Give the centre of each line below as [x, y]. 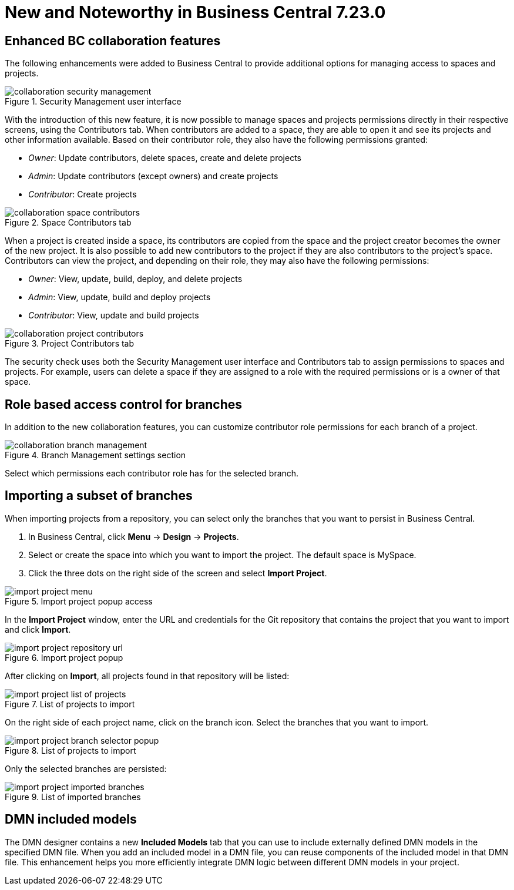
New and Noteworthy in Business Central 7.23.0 [195, 12]
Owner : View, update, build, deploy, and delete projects [135, 279]
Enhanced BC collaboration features [113, 41]
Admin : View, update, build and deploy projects [120, 297]
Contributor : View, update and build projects [114, 315]
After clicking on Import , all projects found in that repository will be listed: [147, 676]
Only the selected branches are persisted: [86, 768]
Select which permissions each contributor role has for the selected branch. [152, 473]
